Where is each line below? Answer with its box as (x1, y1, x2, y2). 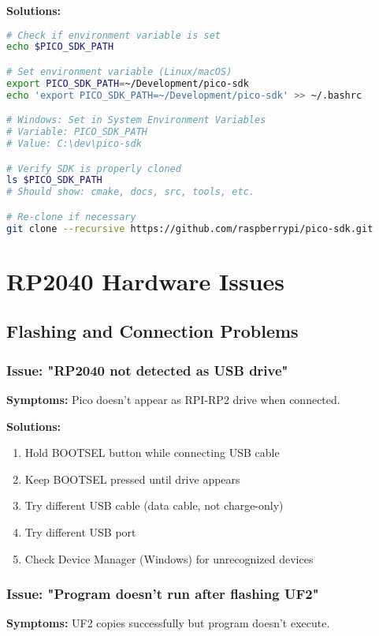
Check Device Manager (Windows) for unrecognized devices (24, 550, 314, 567)
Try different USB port (24, 523, 136, 540)
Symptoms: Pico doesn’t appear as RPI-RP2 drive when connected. (6, 391, 340, 407)
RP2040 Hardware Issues (6, 264, 285, 297)
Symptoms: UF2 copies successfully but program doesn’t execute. (6, 615, 330, 631)
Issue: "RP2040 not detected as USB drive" (6, 360, 288, 380)
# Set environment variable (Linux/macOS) (6, 66, 232, 77)
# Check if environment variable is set (6, 29, 221, 41)
